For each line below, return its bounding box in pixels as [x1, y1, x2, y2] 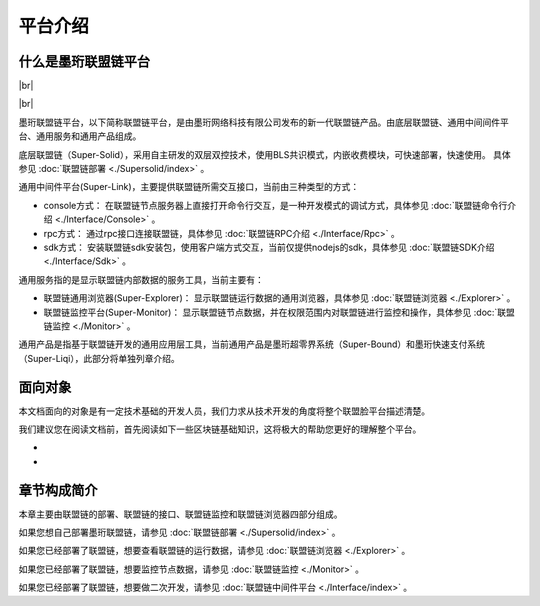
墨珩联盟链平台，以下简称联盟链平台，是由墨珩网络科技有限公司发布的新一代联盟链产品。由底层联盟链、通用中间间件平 [18, 116, 509, 128]
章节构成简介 [18, 481, 98, 499]
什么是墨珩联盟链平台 [18, 53, 150, 70]
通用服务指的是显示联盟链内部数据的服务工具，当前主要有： [18, 273, 264, 285]
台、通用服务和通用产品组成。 [18, 130, 142, 142]
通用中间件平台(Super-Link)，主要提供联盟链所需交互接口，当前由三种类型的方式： [18, 181, 360, 193]
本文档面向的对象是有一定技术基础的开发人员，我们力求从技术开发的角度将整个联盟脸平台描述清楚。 [18, 405, 430, 417]
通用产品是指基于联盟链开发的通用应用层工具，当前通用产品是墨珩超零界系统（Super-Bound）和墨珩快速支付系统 [18, 338, 485, 350]
